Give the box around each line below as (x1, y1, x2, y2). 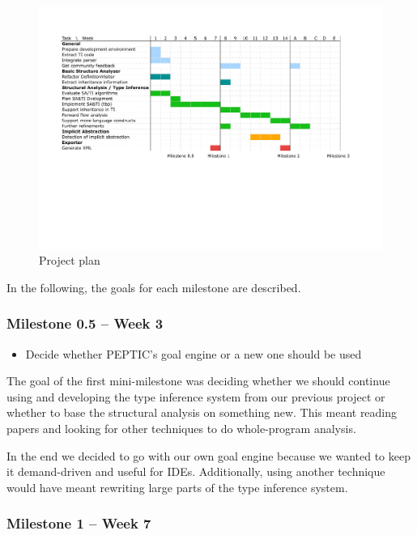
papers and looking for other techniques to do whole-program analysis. (6, 420, 356, 437)
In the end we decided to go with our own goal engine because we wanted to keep (6, 447, 411, 464)
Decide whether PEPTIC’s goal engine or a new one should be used (25, 345, 362, 362)
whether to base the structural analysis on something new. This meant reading (6, 404, 398, 421)
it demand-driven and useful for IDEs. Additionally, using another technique (6, 463, 385, 480)
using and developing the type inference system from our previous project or (6, 388, 385, 405)
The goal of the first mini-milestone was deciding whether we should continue (6, 372, 390, 389)
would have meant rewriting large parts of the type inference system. (6, 478, 348, 495)
